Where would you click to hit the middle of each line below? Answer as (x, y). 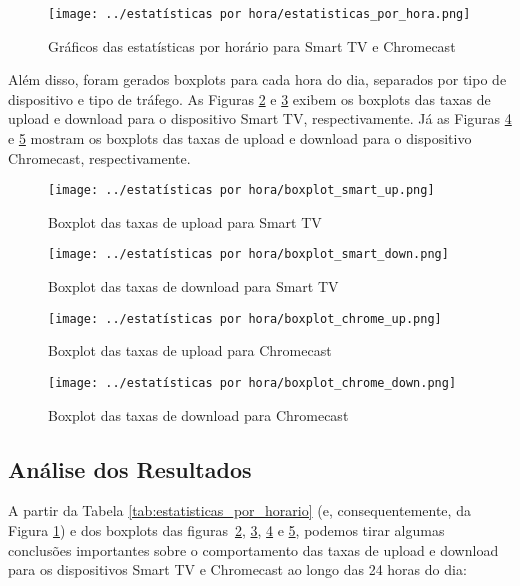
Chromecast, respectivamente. (99, 157)
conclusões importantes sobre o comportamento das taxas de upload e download (253, 549)
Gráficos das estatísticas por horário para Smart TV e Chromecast (252, 45)
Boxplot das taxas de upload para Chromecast (190, 350)
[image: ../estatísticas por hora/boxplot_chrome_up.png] (245, 318)
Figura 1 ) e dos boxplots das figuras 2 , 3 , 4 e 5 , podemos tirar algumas (226, 530)
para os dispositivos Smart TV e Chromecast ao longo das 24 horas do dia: (237, 569)
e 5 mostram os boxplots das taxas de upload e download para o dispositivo (240, 138)
